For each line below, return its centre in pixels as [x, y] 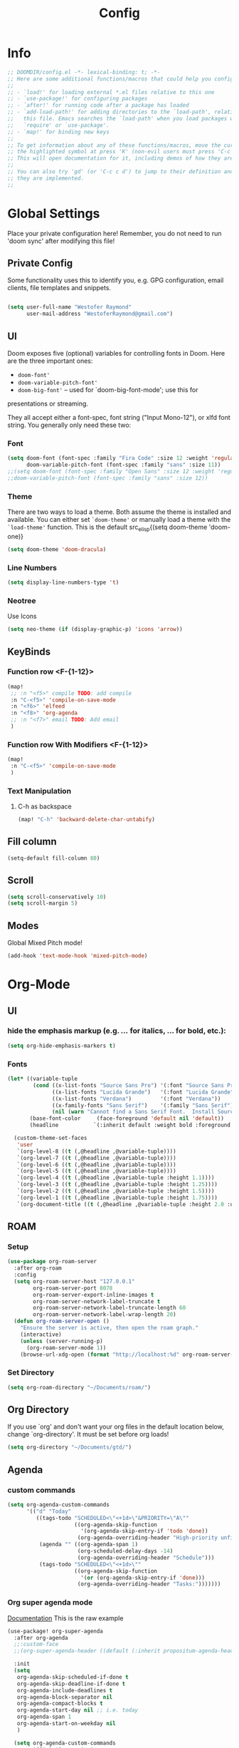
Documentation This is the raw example [65, 1618]
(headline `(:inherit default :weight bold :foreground [130, 1125]
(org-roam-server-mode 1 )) [66, 1348]
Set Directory [31, 1372]
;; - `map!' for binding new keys [59, 132]
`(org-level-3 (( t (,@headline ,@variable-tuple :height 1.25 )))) [117, 1185]
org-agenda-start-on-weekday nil [66, 1724]
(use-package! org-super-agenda [55, 1631]
